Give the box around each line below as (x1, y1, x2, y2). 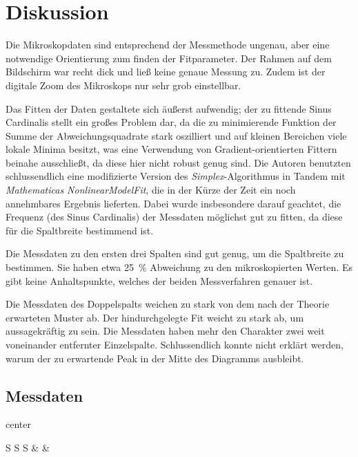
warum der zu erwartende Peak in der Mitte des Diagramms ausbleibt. (6, 351, 304, 365)
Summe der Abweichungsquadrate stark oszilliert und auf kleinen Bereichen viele (6, 128, 347, 142)
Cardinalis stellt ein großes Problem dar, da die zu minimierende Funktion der (6, 115, 337, 129)
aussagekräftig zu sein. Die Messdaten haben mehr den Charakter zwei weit (6, 324, 325, 338)
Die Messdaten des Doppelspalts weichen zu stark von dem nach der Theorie (6, 297, 330, 311)
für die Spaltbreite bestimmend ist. (6, 223, 154, 237)
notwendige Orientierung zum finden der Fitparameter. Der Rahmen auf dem (6, 50, 332, 65)
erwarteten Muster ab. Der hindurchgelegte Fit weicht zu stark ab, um (6, 310, 304, 324)
